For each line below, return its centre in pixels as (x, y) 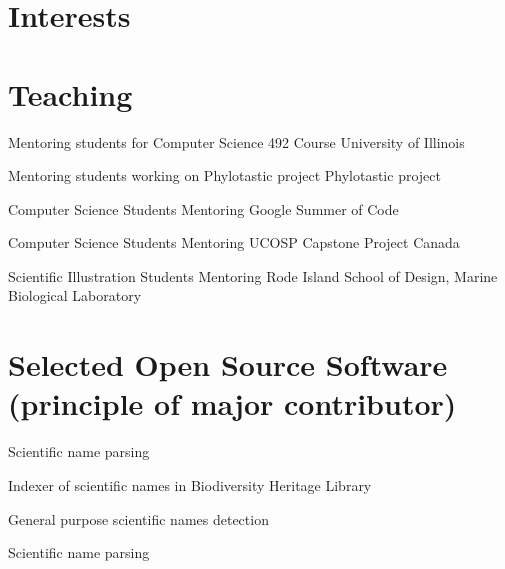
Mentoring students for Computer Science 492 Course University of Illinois (236, 141)
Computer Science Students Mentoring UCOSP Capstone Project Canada (234, 242)
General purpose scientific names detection (138, 518)
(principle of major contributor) (232, 403)
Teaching (70, 93)
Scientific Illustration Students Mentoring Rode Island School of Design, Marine (253, 275)
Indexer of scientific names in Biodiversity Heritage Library (190, 484)
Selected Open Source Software (228, 364)
